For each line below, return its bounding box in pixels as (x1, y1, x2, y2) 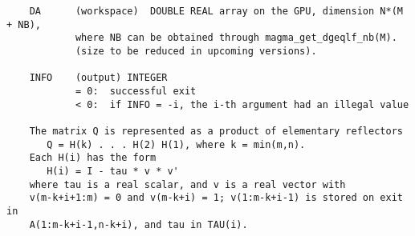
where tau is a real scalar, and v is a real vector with (29, 178, 346, 190)
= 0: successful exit (75, 85, 197, 97)
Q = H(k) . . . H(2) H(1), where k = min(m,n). (47, 138, 306, 150)
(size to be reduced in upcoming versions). (75, 45, 317, 57)
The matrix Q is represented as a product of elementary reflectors (29, 125, 403, 137)
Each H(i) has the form (29, 152, 157, 164)
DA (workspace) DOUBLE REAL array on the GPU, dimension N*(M (29, 6, 403, 17)
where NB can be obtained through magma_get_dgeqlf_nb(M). (75, 32, 397, 44)
